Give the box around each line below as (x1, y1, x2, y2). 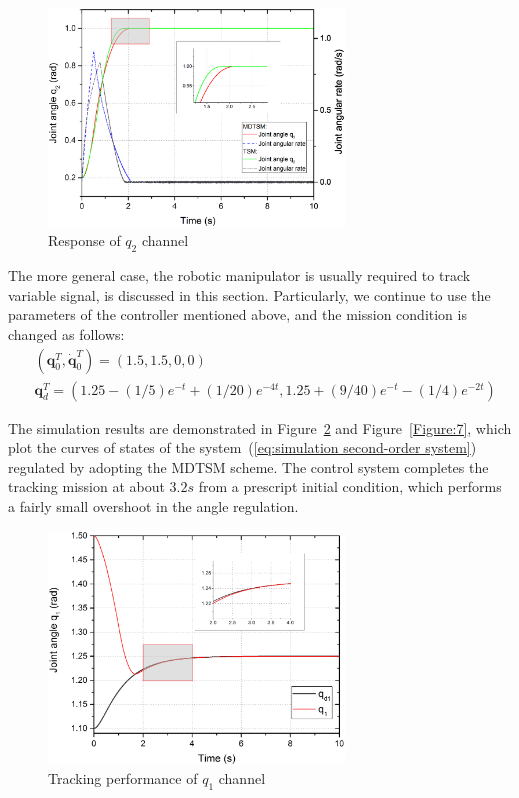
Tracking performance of (48, 768, 198, 789)
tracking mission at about (8, 476, 165, 497)
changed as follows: (8, 324, 125, 344)
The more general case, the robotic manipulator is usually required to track (8, 265, 471, 286)
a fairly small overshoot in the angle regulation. (8, 496, 299, 517)
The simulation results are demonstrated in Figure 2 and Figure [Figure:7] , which (8, 417, 512, 438)
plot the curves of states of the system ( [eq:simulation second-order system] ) (8, 437, 477, 458)
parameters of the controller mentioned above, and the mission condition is (8, 304, 467, 325)
